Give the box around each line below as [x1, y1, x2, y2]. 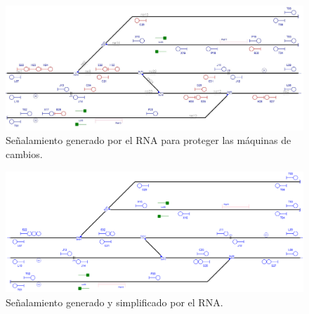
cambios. [6, 146, 43, 161]
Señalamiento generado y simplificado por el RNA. [6, 294, 223, 309]
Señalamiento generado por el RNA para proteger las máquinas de [6, 133, 291, 148]
